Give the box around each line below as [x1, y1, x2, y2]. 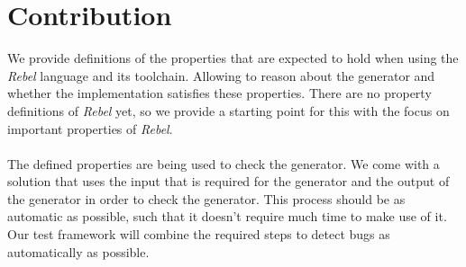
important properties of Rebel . [7, 119, 173, 138]
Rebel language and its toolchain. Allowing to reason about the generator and [7, 66, 435, 85]
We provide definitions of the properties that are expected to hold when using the [7, 49, 459, 67]
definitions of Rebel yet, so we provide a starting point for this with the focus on [7, 101, 450, 120]
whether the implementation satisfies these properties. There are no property [7, 84, 432, 102]
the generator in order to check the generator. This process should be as [7, 189, 406, 208]
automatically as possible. [7, 242, 150, 261]
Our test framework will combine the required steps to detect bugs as [7, 225, 390, 244]
